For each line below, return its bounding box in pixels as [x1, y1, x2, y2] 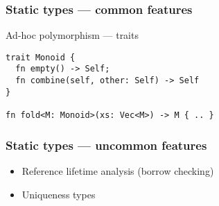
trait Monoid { [6, 52, 76, 62]
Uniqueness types [21, 187, 96, 201]
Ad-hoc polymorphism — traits [6, 28, 139, 42]
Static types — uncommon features [6, 136, 207, 153]
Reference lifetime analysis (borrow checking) [21, 163, 214, 178]
